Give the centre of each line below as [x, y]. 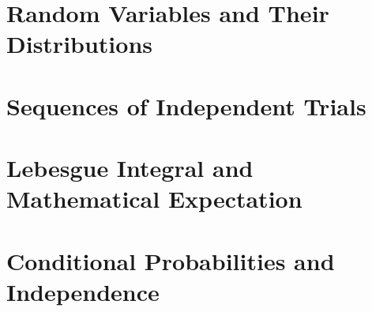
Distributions [79, 44]
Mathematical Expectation [154, 199]
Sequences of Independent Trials [186, 105]
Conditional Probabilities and [171, 260]
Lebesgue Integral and [130, 168]
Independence [83, 291]
